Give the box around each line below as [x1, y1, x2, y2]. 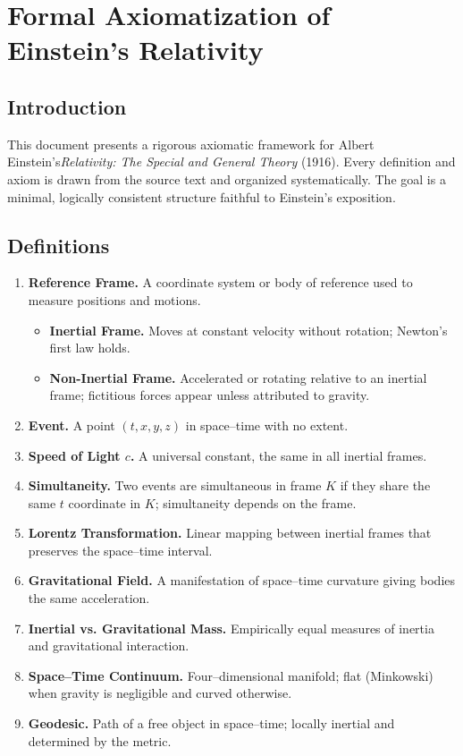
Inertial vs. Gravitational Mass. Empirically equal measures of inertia [28, 618, 434, 637]
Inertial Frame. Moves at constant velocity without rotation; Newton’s [49, 320, 448, 339]
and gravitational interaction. [28, 636, 189, 655]
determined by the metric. [28, 731, 172, 750]
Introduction [7, 92, 127, 120]
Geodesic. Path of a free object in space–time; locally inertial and [28, 714, 395, 733]
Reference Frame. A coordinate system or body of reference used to [28, 273, 413, 292]
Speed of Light [28, 446, 121, 464]
